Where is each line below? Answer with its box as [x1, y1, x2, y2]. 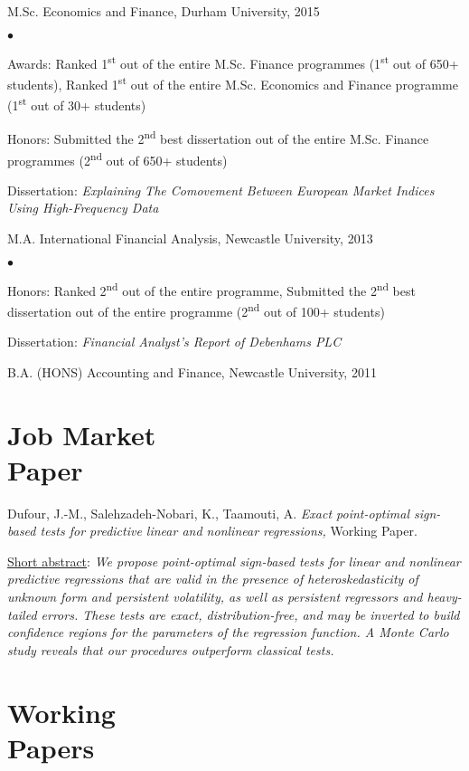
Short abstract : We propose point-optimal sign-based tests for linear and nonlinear [7, 551, 461, 570]
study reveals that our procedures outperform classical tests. [7, 640, 334, 659]
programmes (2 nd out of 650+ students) [7, 148, 228, 169]
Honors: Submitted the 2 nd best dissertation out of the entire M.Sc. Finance [7, 127, 429, 148]
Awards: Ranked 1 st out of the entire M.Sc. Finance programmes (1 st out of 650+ [7, 51, 459, 72]
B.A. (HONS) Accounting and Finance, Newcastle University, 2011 [7, 362, 377, 381]
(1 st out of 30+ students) [7, 93, 146, 114]
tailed [7, 604, 37, 623]
